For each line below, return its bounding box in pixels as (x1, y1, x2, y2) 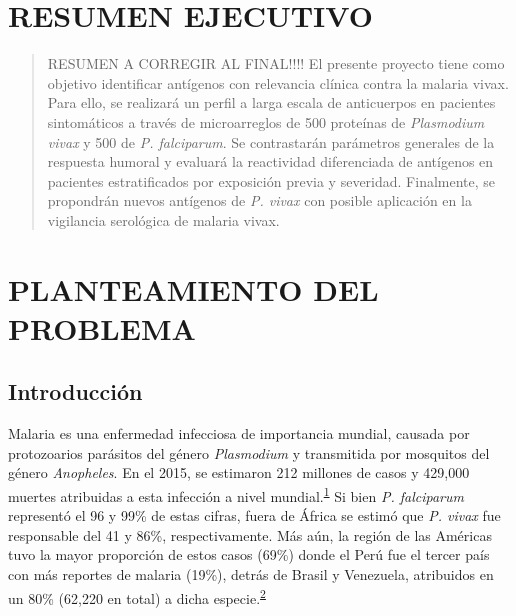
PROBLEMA (8, 307, 196, 348)
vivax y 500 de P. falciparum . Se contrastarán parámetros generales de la (47, 131, 495, 152)
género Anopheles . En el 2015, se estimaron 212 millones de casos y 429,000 (8, 462, 470, 483)
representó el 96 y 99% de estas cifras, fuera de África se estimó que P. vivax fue (8, 505, 501, 526)
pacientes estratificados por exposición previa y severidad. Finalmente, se (47, 170, 496, 191)
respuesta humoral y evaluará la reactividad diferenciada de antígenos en (47, 151, 494, 172)
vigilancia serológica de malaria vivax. (47, 209, 280, 230)
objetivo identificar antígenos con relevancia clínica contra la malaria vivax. (47, 72, 509, 93)
